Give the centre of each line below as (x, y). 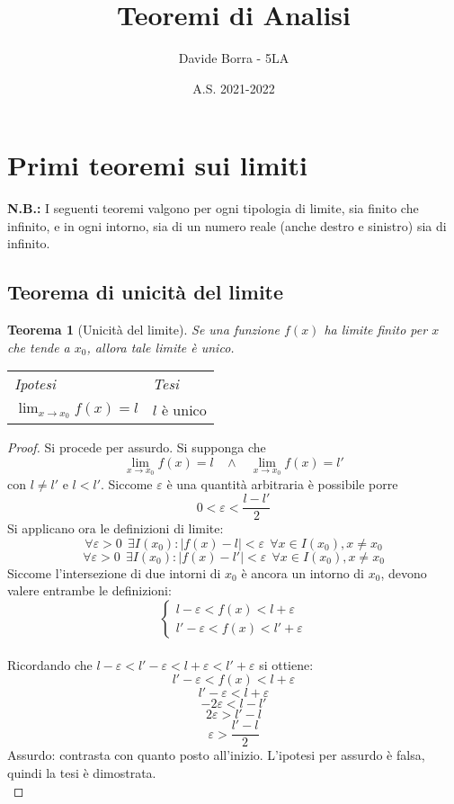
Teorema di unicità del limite (146, 292)
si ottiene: (286, 664)
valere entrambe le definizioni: (89, 590)
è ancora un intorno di (303, 572)
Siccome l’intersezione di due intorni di (114, 572)
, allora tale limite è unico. (160, 347)
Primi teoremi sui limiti (157, 165)
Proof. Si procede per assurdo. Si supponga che (137, 447)
